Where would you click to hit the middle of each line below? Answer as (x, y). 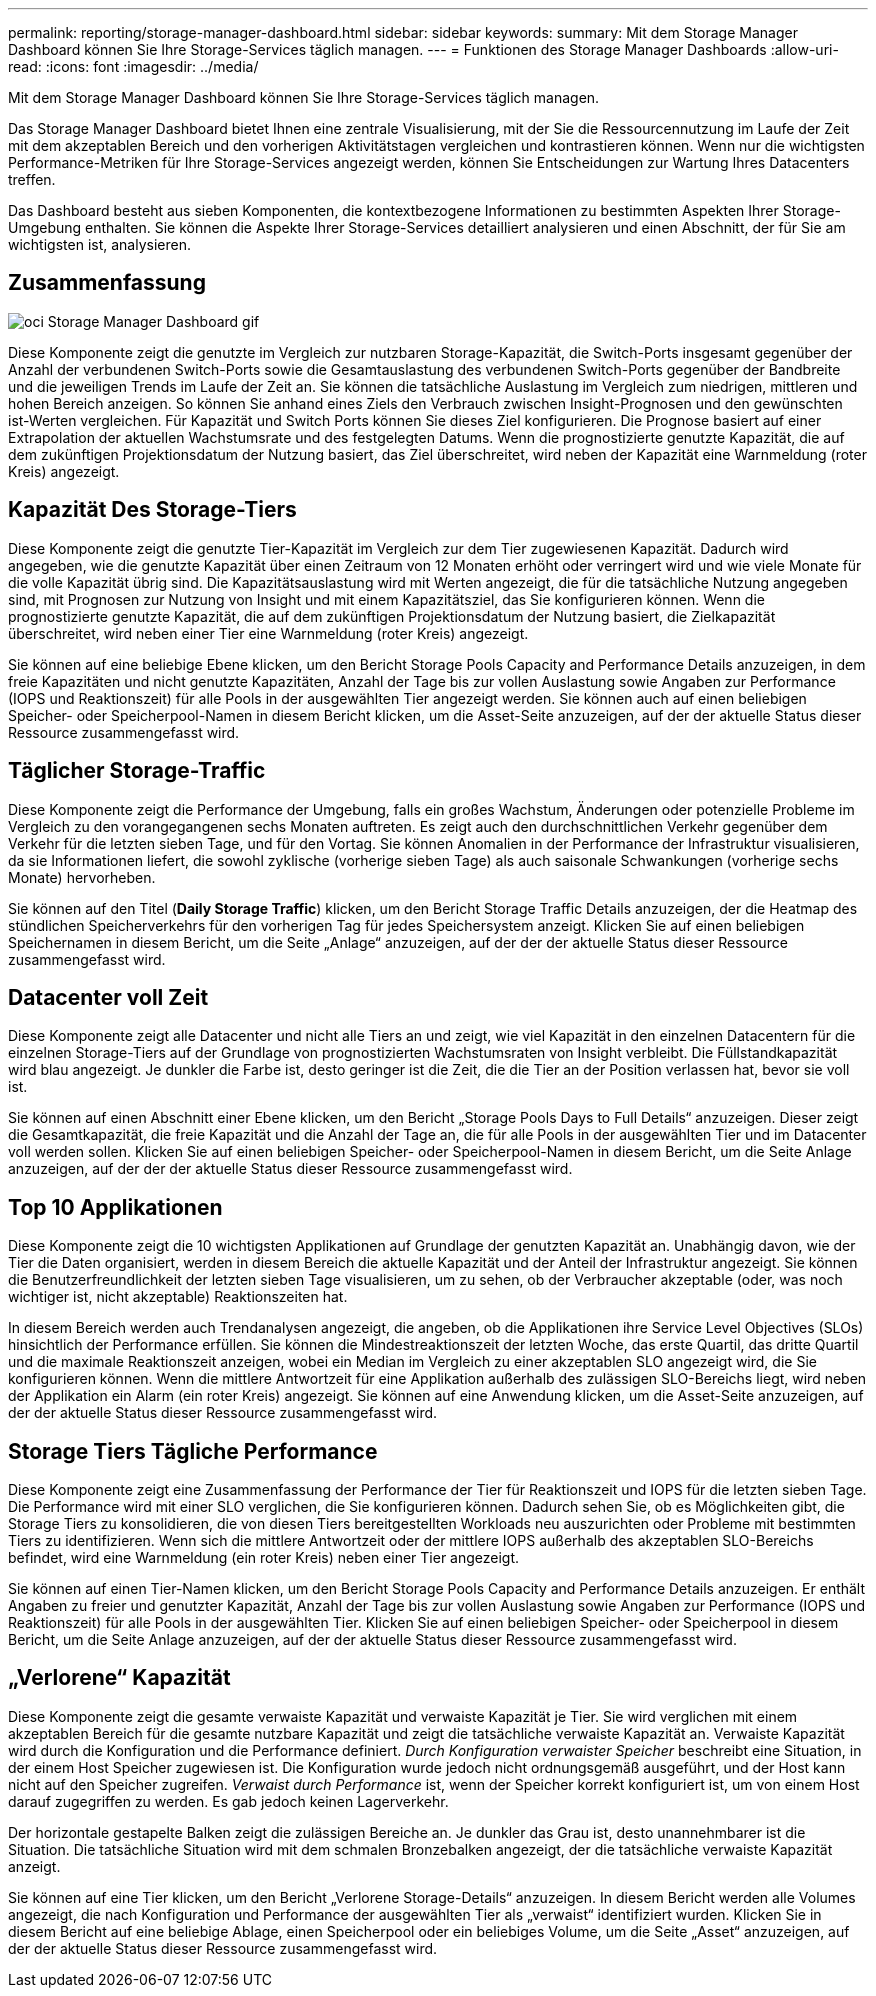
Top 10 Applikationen (115, 1207)
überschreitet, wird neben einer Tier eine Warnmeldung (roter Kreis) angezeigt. (268, 633)
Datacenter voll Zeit (108, 997)
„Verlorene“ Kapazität (119, 1678)
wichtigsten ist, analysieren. (99, 244)
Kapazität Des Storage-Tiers (152, 510)
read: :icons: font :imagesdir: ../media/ (133, 66)
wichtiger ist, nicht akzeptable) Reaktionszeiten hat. (178, 1297)
